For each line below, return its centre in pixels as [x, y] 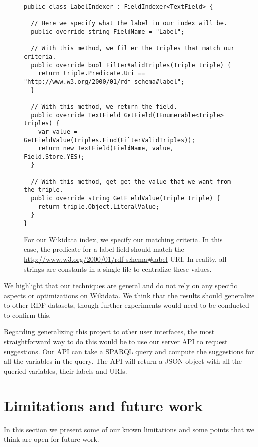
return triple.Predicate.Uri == [92, 74]
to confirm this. [28, 314]
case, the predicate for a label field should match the [104, 249]
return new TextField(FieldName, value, [106, 149]
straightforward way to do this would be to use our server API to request [116, 341]
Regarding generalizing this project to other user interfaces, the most [109, 331]
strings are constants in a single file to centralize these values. [118, 268]
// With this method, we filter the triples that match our [133, 49]
